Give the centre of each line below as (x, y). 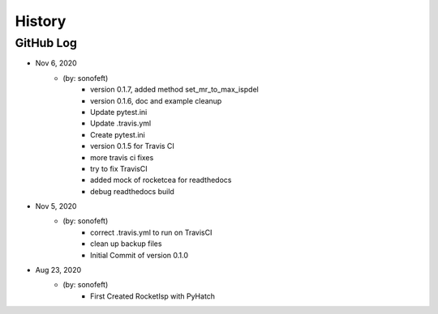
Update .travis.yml (121, 123)
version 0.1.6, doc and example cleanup (156, 100)
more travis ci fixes (122, 157)
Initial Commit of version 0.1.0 (140, 255)
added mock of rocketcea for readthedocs (161, 180)
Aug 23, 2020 (58, 270)
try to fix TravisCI (119, 168)
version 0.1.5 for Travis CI (132, 146)
